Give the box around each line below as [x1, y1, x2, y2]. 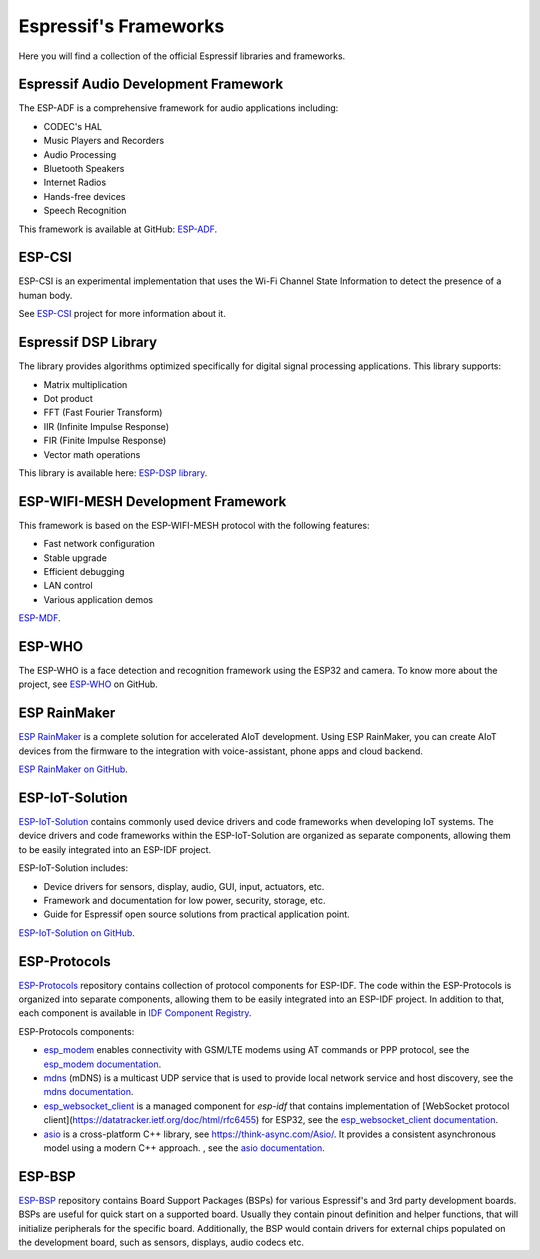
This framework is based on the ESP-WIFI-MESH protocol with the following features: [18, 519, 370, 531]
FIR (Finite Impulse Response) [43, 435, 167, 447]
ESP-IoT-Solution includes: [18, 862, 129, 874]
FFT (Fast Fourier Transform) [43, 406, 163, 419]
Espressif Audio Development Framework [18, 76, 284, 93]
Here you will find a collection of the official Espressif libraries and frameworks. [18, 50, 346, 62]
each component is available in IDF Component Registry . [18, 1007, 252, 1019]
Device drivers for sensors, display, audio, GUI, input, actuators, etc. [43, 880, 325, 892]
